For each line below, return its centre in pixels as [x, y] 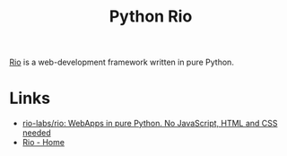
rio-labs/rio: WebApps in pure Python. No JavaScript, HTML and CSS [150, 124]
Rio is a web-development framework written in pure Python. [122, 62]
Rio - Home [43, 143]
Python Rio [151, 17]
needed [36, 133]
